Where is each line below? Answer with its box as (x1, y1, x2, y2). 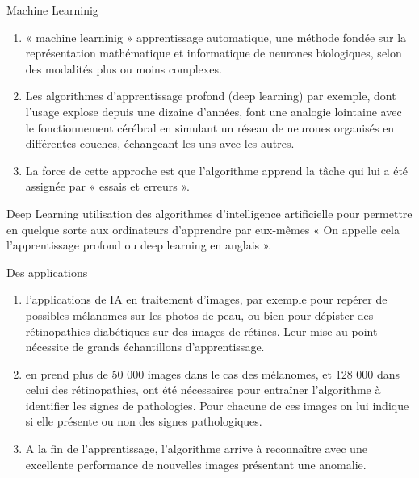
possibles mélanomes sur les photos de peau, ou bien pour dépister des (25, 306, 374, 323)
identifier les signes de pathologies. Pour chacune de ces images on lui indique (25, 396, 409, 413)
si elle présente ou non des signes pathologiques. (25, 413, 262, 430)
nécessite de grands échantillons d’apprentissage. (25, 338, 265, 355)
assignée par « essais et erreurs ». (25, 178, 190, 195)
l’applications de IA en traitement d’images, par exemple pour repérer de (25, 291, 388, 308)
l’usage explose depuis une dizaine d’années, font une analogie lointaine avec (25, 103, 402, 119)
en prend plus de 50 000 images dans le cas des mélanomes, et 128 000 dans (25, 365, 400, 382)
